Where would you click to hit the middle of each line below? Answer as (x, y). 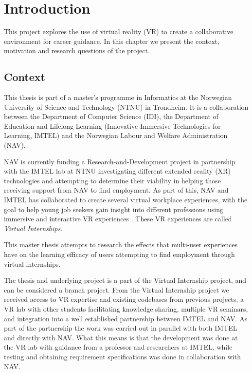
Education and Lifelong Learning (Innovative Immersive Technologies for (112, 126)
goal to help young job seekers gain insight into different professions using (114, 209)
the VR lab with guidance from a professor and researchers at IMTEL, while (118, 347)
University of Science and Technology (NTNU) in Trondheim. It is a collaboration (126, 107)
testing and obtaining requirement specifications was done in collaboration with (122, 356)
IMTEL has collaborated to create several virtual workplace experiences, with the (126, 200)
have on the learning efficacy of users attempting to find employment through (119, 254)
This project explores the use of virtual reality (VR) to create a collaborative (119, 31)
